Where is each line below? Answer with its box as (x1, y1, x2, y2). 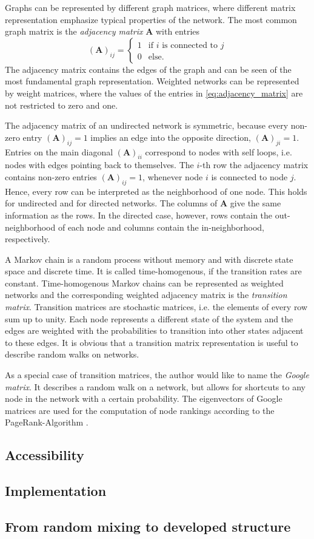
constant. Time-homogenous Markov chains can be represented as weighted (5, 276, 284, 289)
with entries (155, 25, 200, 38)
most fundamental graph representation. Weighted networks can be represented (5, 75, 299, 87)
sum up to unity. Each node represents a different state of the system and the (5, 312, 293, 325)
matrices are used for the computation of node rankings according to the (5, 404, 275, 416)
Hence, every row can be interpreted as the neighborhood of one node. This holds (5, 185, 307, 197)
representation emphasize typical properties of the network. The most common (5, 13, 297, 25)
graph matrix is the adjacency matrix (5, 25, 143, 38)
